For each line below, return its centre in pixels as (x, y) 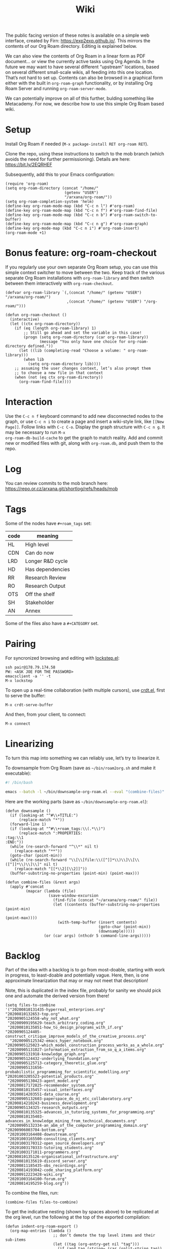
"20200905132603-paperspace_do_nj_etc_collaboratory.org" (70, 1099)
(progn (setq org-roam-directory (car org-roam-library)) (86, 337)
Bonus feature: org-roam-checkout (81, 253)
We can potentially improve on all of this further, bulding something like (79, 98)
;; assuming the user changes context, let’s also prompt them (83, 369)
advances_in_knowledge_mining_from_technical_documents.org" (71, 1121)
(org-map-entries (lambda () (41, 1231)
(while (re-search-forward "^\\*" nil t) (54, 847)
